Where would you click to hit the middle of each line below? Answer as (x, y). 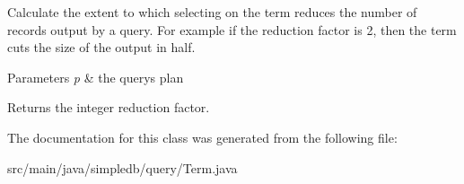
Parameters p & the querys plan (96, 77)
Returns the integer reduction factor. (109, 107)
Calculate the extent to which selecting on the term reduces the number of (212, 12)
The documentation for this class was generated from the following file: (202, 137)
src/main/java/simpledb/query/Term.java (123, 167)
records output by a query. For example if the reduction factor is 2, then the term (232, 29)
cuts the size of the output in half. (101, 47)
